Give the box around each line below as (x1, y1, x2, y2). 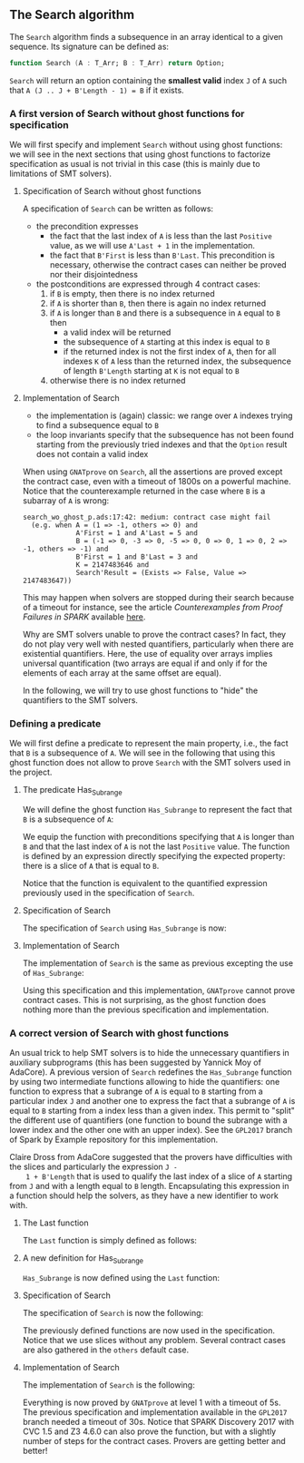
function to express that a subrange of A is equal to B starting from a (9, 1086, 263, 1097)
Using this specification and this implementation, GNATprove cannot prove (22, 985, 296, 996)
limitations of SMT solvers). (9, 168, 112, 179)
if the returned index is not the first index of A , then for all (63, 346, 277, 356)
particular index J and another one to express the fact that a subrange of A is (9, 1096, 296, 1107)
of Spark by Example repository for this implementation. (9, 1134, 219, 1146)
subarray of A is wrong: (22, 494, 110, 506)
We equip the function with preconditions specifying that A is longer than (22, 832, 295, 843)
